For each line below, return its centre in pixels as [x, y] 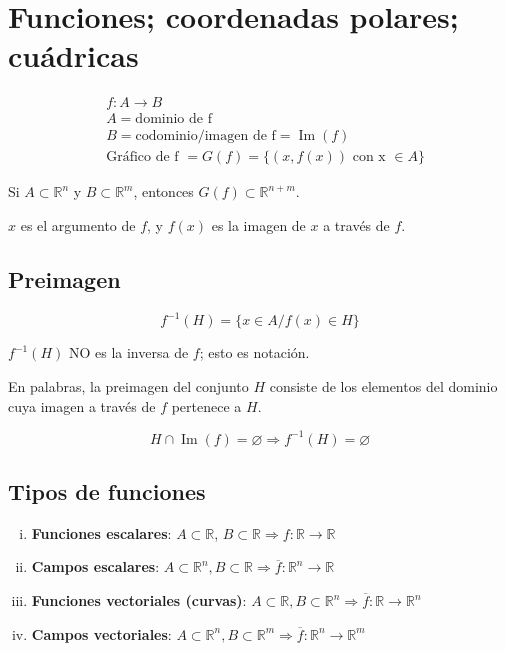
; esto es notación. [254, 352]
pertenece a [206, 405]
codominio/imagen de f [205, 136]
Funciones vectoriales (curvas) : [139, 600]
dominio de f [173, 119]
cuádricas [73, 55]
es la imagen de [258, 225]
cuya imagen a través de [82, 405]
